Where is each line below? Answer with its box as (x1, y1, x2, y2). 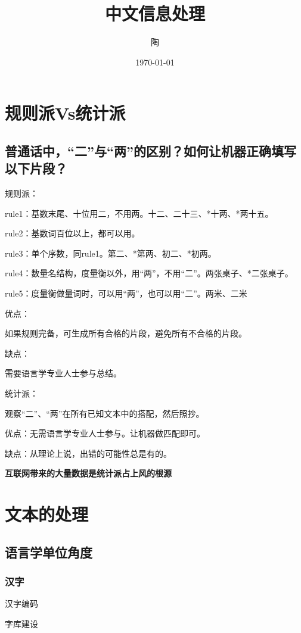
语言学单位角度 (5, 542, 92, 561)
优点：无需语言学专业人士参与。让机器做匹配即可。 (5, 427, 205, 439)
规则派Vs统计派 (5, 101, 126, 125)
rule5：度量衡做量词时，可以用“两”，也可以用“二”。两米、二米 (5, 287, 247, 300)
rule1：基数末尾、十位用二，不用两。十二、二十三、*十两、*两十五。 (5, 207, 274, 219)
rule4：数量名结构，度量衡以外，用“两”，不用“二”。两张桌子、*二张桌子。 (5, 267, 293, 279)
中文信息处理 (104, 1, 205, 26)
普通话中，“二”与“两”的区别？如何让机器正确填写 (5, 141, 296, 160)
